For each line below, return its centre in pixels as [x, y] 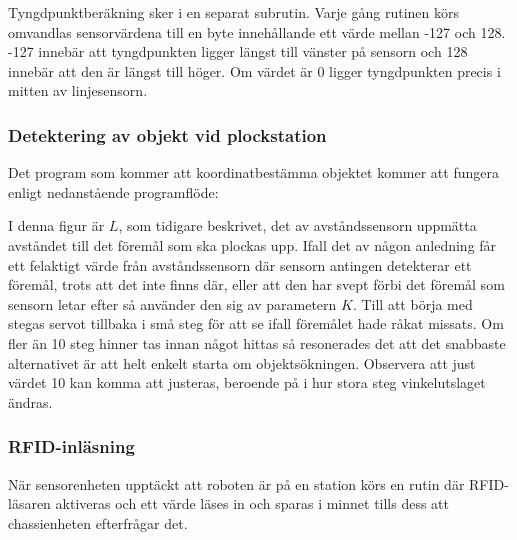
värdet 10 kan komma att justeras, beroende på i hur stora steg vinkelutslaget [247, 382]
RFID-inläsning [71, 446]
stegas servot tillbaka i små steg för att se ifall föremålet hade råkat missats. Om [256, 323]
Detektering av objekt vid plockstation [167, 134]
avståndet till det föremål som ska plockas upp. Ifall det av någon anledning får [252, 244]
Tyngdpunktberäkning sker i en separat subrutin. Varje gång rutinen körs [233, 12]
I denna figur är [56, 225]
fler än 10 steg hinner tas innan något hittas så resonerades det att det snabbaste [257, 342]
